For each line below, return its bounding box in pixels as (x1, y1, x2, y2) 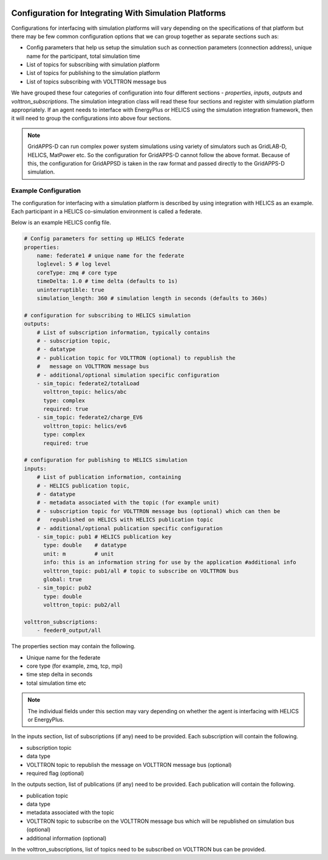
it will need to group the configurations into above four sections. (11, 114, 172, 122)
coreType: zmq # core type (36, 269, 118, 276)
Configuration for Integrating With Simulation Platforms (11, 8, 226, 18)
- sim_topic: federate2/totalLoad (36, 380, 140, 386)
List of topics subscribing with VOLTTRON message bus (26, 78, 167, 85)
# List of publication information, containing (36, 474, 182, 481)
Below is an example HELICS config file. (11, 219, 112, 226)
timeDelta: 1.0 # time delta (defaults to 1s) (36, 278, 179, 285)
